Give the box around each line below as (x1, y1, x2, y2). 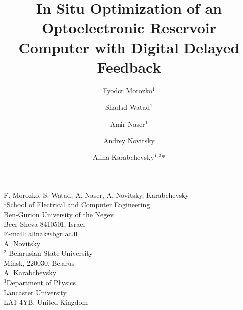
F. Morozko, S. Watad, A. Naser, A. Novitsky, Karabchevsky (4, 189, 189, 200)
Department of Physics (6, 277, 76, 287)
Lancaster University (4, 287, 67, 297)
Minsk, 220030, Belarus (4, 257, 75, 268)
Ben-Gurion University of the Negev (4, 209, 114, 219)
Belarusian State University (9, 248, 93, 258)
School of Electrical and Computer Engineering (6, 199, 150, 210)
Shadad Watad (105, 102, 150, 112)
